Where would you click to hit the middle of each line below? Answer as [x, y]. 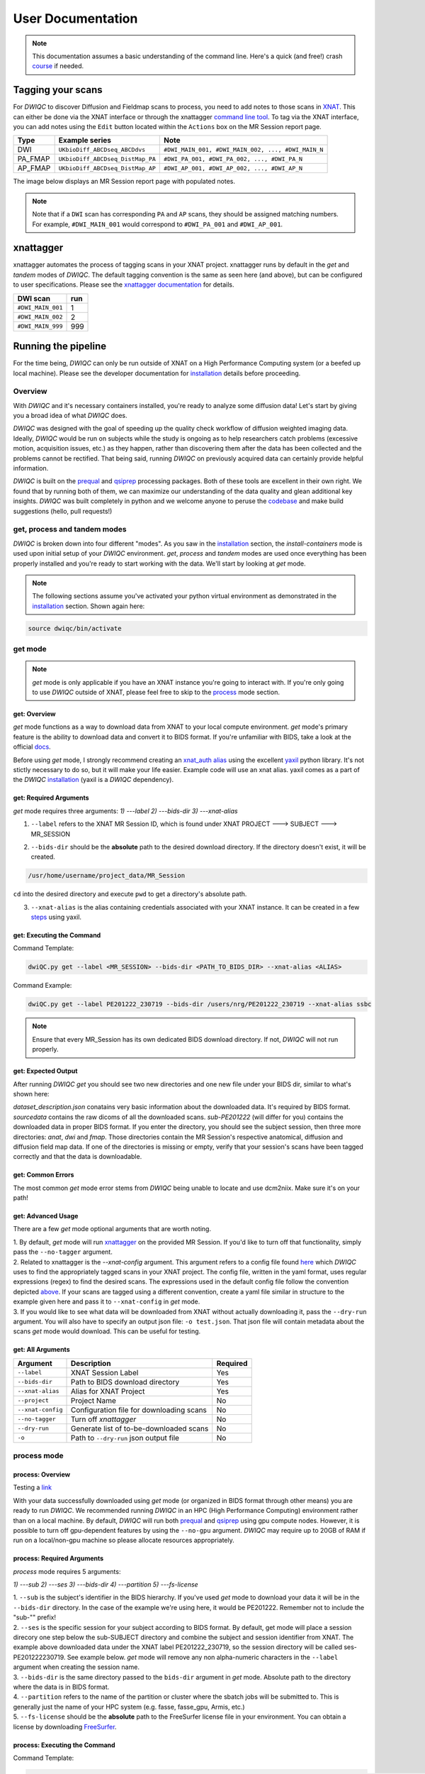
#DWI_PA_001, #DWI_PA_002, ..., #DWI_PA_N [233, 159]
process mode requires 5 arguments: [67, 1571]
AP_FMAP [34, 168]
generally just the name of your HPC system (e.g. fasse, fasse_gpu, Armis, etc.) [129, 1707]
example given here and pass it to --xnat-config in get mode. [107, 1301]
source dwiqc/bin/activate [75, 628]
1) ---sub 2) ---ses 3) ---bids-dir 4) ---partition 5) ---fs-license [106, 1585]
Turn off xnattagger [103, 1419]
